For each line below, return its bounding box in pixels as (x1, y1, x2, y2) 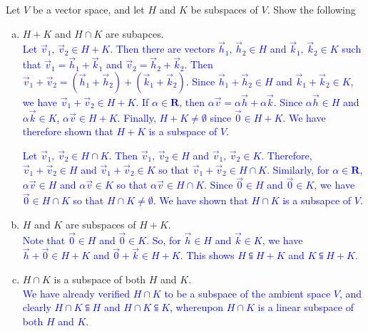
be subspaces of (190, 2, 258, 16)
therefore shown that (22, 124, 113, 139)
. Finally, (117, 110, 156, 125)
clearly (22, 300, 51, 315)
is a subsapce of (282, 193, 352, 208)
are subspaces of (65, 216, 136, 231)
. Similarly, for (266, 162, 329, 177)
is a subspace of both (53, 272, 146, 287)
